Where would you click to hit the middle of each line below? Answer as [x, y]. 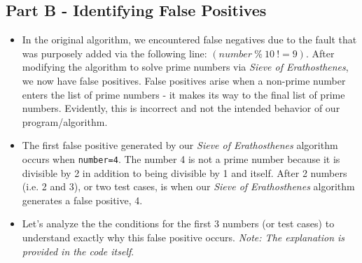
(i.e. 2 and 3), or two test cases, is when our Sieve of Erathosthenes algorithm [188, 186]
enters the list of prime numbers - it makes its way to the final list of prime [183, 94]
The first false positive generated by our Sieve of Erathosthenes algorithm [180, 145]
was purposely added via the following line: [114, 53]
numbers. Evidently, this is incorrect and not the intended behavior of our [181, 108]
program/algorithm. [65, 121]
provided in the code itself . [78, 251]
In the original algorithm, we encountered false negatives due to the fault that [189, 40]
